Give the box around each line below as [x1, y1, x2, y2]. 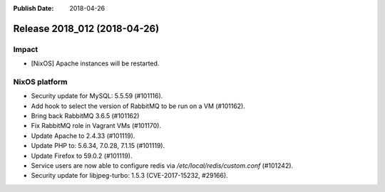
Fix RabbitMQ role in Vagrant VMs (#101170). [31, 122, 162, 130]
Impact [13, 44, 38, 54]
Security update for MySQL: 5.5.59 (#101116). [31, 92, 163, 100]
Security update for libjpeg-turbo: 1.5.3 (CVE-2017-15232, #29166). [31, 171, 228, 180]
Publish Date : [13, 4, 54, 12]
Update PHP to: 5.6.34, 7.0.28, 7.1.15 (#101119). [31, 142, 165, 150]
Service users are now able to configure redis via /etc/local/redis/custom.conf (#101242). [31, 161, 294, 170]
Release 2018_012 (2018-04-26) [13, 22, 160, 35]
